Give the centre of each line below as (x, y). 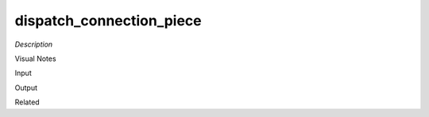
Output (26, 88)
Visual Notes (35, 58)
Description (34, 44)
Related (27, 102)
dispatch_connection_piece (108, 21)
